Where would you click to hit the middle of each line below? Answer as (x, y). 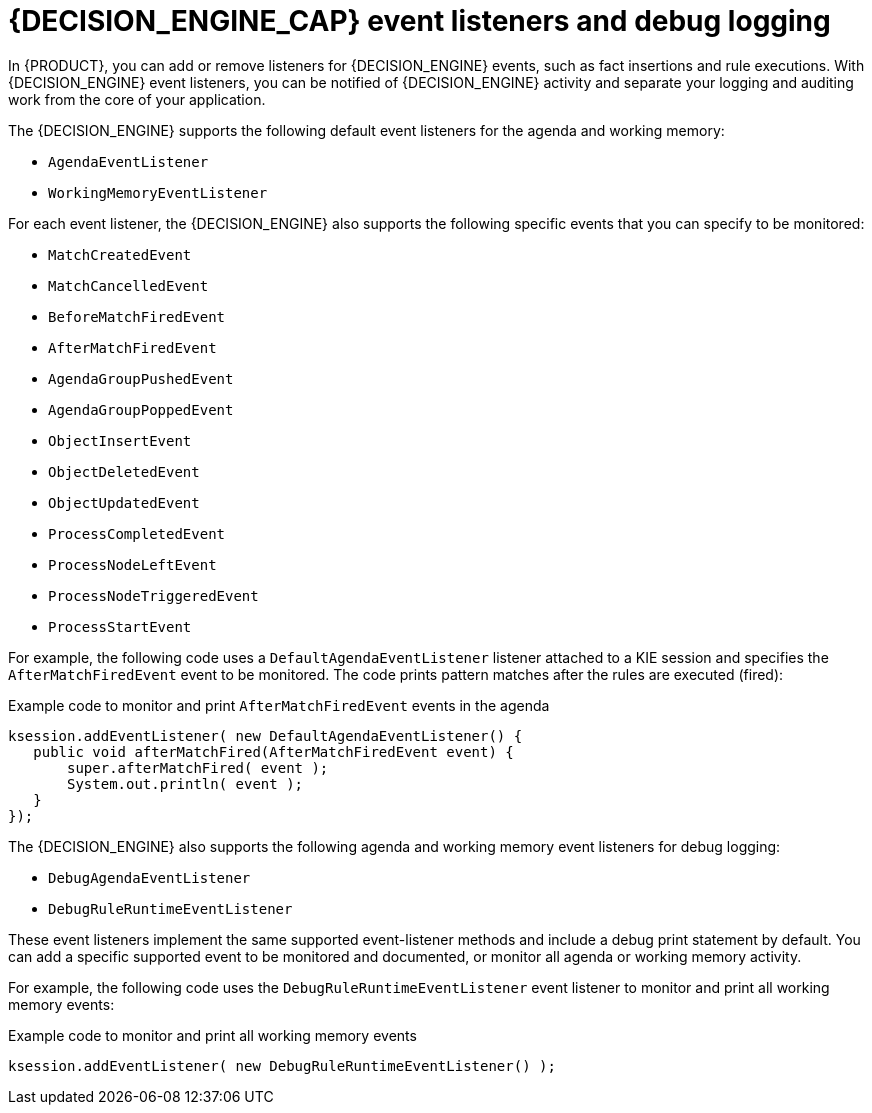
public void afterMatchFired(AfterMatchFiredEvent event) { (273, 751)
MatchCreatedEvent (120, 254)
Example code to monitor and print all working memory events (212, 1035)
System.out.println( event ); (185, 783)
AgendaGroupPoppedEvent (141, 409)
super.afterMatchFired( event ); (198, 767)
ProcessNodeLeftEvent (132, 564)
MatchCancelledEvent (128, 285)
